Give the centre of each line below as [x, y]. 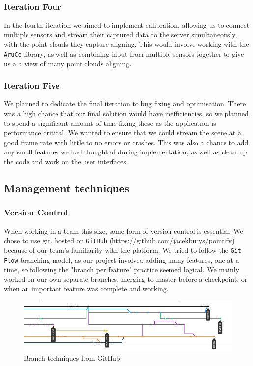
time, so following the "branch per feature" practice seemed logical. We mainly [122, 269]
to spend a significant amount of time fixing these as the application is [110, 123]
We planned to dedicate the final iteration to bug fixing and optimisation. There [125, 104]
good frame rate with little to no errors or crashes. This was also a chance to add [126, 142]
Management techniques [67, 188]
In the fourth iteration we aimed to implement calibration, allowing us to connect [127, 25]
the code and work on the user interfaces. [66, 162]
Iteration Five [32, 85]
